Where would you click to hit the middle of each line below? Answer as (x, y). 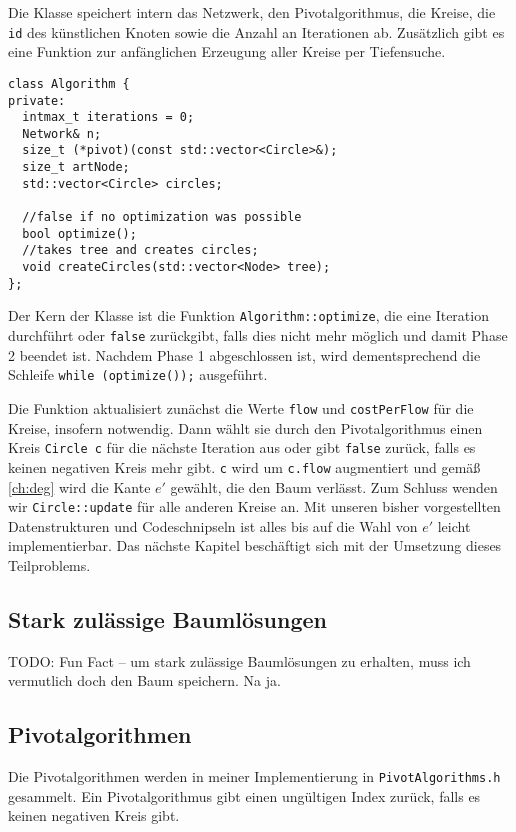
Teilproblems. (49, 564)
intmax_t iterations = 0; (108, 117)
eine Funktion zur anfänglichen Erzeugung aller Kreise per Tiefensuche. (227, 51)
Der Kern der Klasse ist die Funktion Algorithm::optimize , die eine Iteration (248, 315)
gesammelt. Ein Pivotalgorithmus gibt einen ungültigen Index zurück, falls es (244, 795)
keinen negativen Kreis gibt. (94, 815)
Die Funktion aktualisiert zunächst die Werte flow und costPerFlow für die (241, 407)
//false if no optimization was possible (162, 217)
